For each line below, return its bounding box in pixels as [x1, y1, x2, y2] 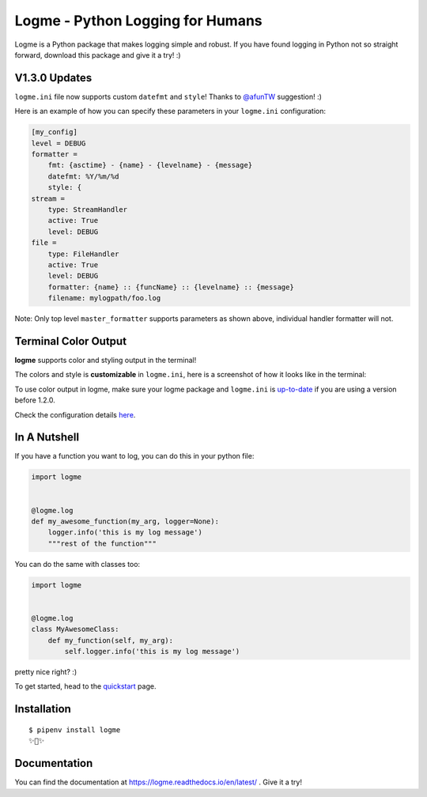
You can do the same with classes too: [14, 559, 141, 568]
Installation [14, 702, 71, 716]
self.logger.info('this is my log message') [64, 647, 240, 656]
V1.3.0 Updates [14, 71, 93, 85]
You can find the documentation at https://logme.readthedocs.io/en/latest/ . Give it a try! [14, 777, 302, 787]
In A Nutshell [14, 431, 79, 444]
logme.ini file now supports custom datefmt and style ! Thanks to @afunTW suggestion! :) [14, 92, 322, 101]
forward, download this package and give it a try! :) [14, 50, 181, 59]
